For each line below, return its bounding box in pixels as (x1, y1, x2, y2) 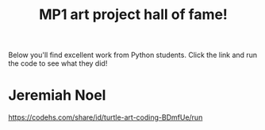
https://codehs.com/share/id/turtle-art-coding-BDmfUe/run (8, 113, 203, 122)
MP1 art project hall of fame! (38, 6, 229, 24)
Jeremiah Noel (8, 86, 106, 105)
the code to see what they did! (8, 59, 108, 68)
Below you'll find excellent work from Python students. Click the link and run (8, 50, 258, 60)
